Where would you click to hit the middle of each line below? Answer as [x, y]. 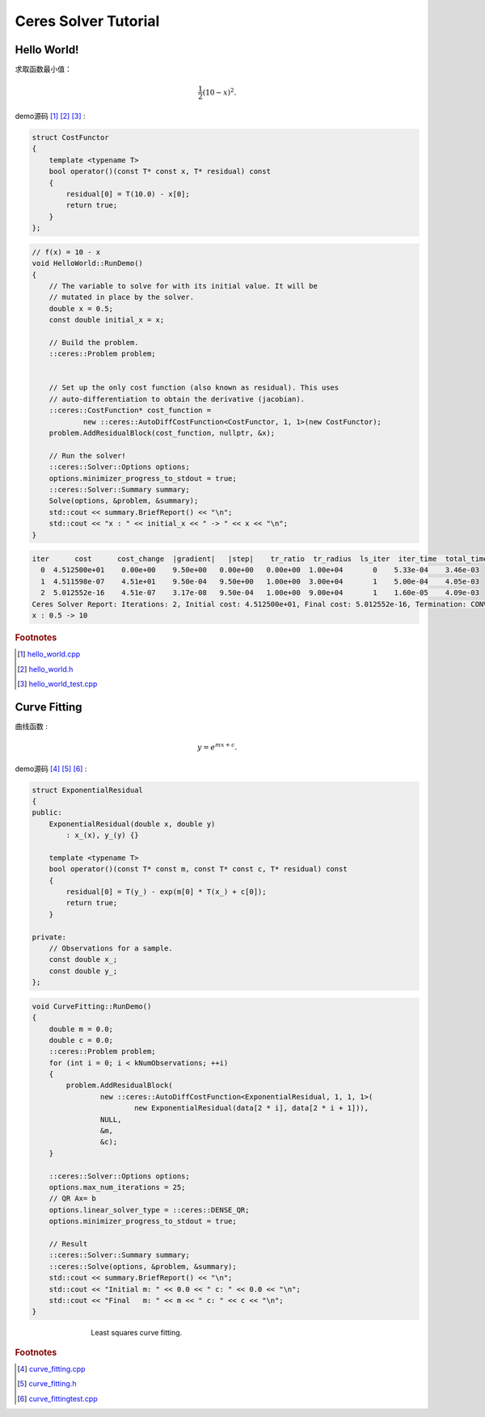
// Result [68, 1244]
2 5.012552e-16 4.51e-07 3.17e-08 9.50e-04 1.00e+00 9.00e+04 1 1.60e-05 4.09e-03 [260, 593]
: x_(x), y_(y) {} [102, 835]
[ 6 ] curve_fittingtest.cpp [57, 1398]
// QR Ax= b [73, 1199]
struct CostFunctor [70, 138]
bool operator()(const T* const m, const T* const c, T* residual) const [198, 869]
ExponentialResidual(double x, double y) [132, 824]
